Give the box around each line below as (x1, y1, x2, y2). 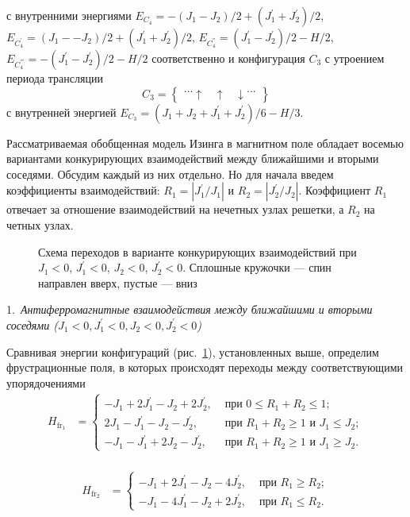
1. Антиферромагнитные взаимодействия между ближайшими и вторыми (6, 301, 373, 318)
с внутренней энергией (6, 103, 117, 120)
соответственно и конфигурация (151, 50, 305, 66)
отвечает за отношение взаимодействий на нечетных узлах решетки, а (6, 201, 344, 218)
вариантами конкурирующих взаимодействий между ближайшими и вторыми (6, 150, 379, 167)
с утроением (324, 50, 385, 66)
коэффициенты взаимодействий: (6, 182, 160, 199)
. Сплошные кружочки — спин (182, 259, 331, 276)
